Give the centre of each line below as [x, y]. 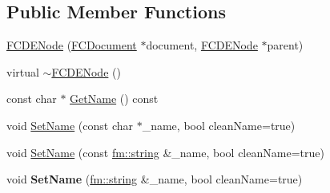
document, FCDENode [202, 45]
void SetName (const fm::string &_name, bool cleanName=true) [165, 152]
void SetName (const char [70, 125]
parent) [285, 45]
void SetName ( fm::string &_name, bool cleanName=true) [155, 179]
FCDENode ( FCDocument [72, 45]
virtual [23, 71]
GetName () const [114, 98]
